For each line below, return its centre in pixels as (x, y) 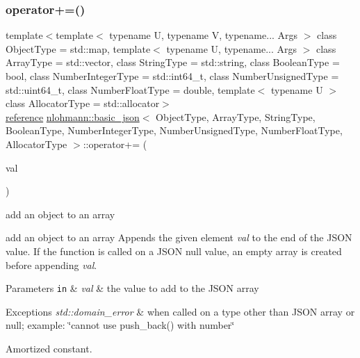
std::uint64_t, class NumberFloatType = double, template (130, 89)
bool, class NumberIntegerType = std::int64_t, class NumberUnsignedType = (172, 76)
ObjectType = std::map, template (78, 48)
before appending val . (51, 265)
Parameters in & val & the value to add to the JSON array (132, 288)
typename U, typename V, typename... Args (204, 35)
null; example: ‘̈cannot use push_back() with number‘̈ (120, 325)
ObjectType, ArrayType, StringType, (236, 116)
